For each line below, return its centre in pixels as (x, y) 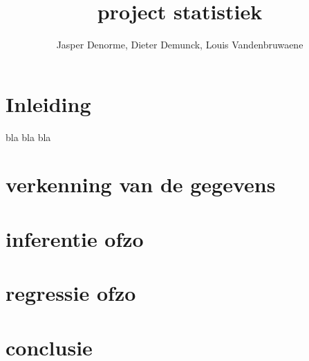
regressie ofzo (71, 293)
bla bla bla (28, 137)
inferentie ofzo (75, 238)
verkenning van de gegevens (141, 184)
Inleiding (48, 103)
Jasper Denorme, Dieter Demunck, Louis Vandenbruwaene (180, 45)
